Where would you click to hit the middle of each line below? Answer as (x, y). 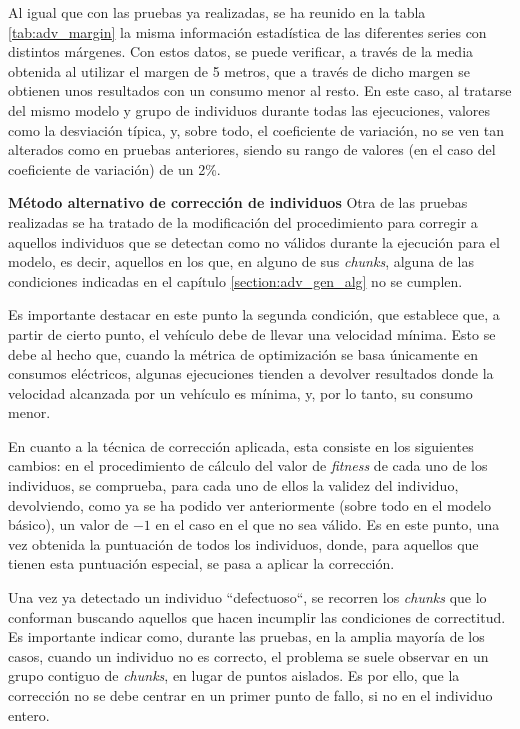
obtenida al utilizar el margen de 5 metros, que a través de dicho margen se (239, 70)
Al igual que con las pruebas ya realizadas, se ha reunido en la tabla (217, 12)
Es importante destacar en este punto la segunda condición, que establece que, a (254, 314)
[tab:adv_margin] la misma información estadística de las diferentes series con (247, 31)
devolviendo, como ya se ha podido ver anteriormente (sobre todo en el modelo (249, 504)
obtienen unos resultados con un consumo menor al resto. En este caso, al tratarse (260, 90)
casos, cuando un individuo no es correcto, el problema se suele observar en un (248, 655)
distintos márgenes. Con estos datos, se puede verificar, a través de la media (241, 51)
